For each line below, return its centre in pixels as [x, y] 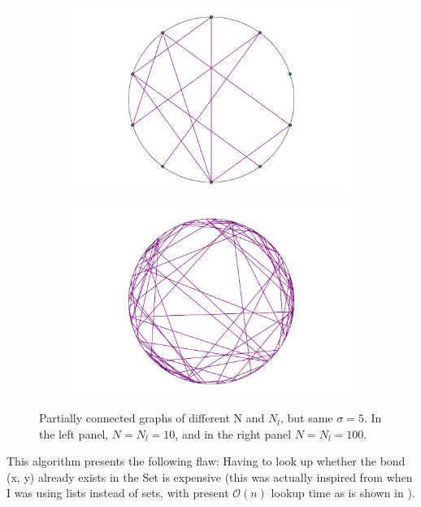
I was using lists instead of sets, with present [118, 493]
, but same [306, 418]
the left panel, [74, 433]
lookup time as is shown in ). [343, 493]
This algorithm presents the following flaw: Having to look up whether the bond [206, 461]
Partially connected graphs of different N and [152, 418]
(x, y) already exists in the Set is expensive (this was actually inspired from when [210, 476]
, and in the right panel [233, 433]
